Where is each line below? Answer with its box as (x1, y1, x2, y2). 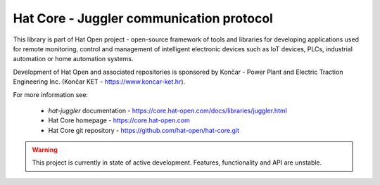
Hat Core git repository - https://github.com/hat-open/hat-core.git (48, 126, 239, 134)
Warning (32, 146, 58, 154)
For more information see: (13, 90, 88, 98)
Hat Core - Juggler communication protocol (13, 11, 274, 26)
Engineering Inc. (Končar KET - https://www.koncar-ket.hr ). (13, 77, 186, 86)
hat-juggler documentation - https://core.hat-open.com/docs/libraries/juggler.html (48, 106, 288, 115)
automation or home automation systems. (13, 55, 134, 63)
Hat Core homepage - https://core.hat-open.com (48, 116, 190, 125)
